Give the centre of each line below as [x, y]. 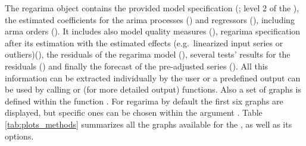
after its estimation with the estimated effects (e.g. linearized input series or [144, 42]
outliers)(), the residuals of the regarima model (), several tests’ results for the [148, 54]
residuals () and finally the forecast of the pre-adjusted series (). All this [137, 66]
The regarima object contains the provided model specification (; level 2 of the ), [152, 8]
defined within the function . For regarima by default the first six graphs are [144, 101]
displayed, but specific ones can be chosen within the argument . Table [134, 112]
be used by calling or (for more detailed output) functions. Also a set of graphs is [153, 89]
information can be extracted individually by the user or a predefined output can [153, 77]
